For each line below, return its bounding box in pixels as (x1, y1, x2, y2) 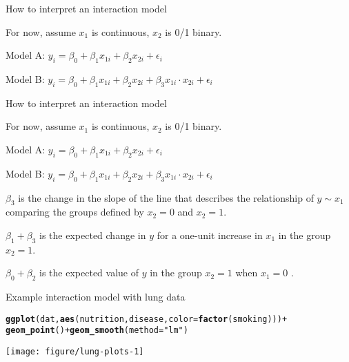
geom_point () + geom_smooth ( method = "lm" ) (6, 325, 188, 336)
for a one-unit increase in (157, 227, 263, 242)
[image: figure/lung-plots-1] (6, 347, 144, 357)
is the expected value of (39, 265, 139, 280)
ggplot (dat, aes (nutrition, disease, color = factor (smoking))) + (6, 314, 288, 324)
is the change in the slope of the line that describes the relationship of (18, 190, 314, 204)
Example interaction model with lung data (6, 289, 186, 304)
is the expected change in (39, 227, 146, 242)
